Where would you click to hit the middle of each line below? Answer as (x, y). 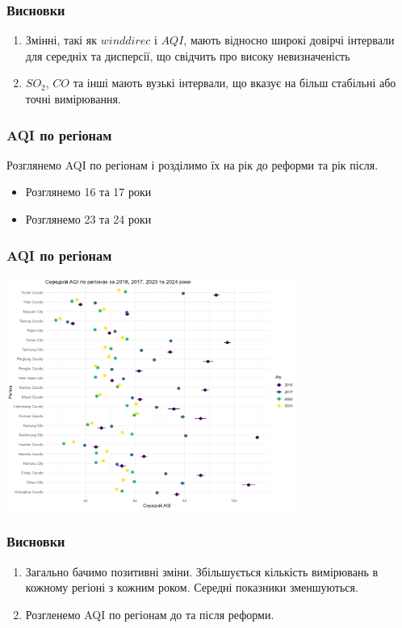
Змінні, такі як (61, 40)
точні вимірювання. (73, 98)
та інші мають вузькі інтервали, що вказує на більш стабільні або (234, 83)
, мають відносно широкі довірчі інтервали (289, 40)
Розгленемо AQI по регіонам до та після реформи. (150, 614)
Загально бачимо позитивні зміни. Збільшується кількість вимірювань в (202, 571)
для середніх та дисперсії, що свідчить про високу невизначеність (188, 55)
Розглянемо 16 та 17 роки (88, 192)
